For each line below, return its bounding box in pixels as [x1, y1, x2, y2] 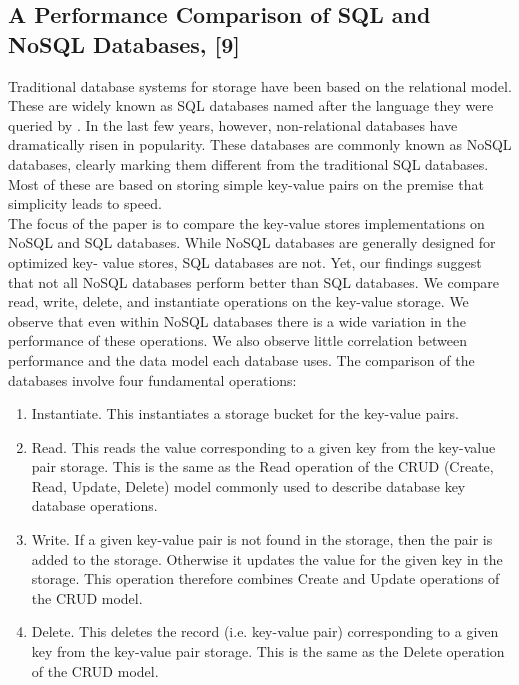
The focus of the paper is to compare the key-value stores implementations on [8, 212, 485, 233]
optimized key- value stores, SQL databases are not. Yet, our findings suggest [8, 251, 482, 272]
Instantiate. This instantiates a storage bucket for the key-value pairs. [31, 403, 459, 424]
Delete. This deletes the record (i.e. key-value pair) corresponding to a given [31, 621, 499, 642]
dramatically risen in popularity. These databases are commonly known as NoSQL [8, 134, 512, 155]
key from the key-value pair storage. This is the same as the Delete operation [31, 641, 505, 662]
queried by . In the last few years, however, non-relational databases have [8, 114, 458, 135]
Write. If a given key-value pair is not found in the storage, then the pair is [31, 529, 493, 550]
